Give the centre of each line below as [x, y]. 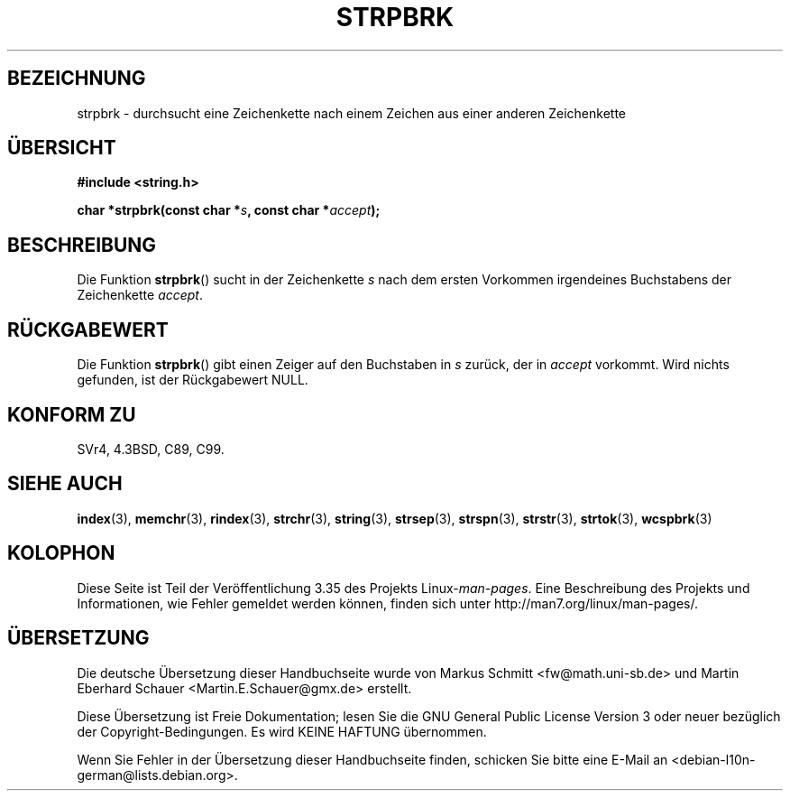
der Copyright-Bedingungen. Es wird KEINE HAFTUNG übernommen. [282, 731]
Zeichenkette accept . [140, 295]
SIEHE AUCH [65, 484]
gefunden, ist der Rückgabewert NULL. [193, 380]
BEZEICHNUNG [77, 79]
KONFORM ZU [72, 414]
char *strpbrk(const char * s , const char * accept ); [229, 210]
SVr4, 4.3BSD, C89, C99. [151, 449]
